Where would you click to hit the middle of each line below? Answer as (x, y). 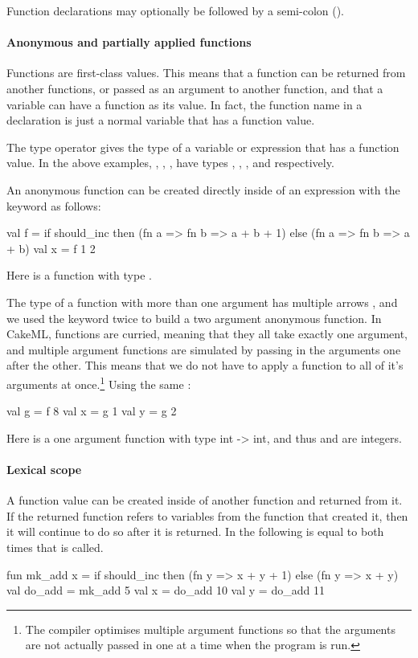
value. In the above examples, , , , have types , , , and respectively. (170, 163)
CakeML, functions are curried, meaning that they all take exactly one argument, (207, 334)
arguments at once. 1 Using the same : (99, 382)
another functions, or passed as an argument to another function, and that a (195, 88)
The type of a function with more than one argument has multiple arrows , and (202, 302)
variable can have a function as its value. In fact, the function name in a (184, 104)
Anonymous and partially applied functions (129, 42)
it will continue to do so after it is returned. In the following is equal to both (195, 531)
